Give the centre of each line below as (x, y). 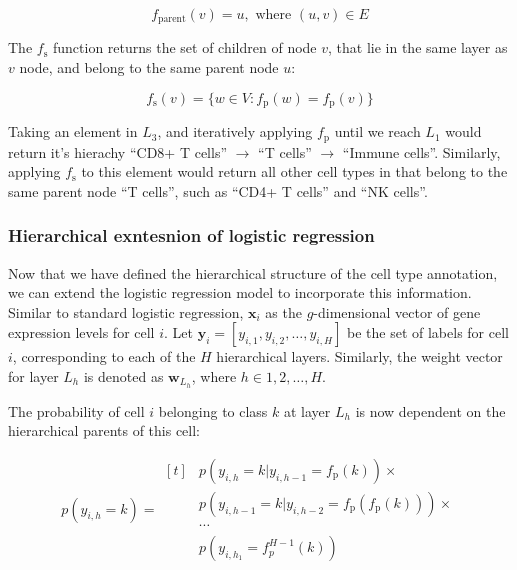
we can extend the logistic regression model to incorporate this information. (240, 292)
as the (283, 311)
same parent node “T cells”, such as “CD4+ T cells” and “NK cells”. (218, 190)
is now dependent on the (430, 410)
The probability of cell (76, 410)
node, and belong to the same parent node (149, 67)
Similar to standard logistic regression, (126, 311)
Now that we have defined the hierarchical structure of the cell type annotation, (253, 272)
